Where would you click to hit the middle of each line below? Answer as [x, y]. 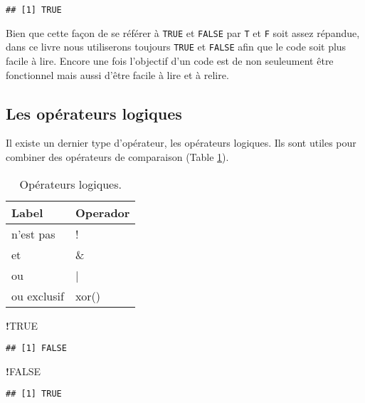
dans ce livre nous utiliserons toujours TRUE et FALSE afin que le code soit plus [176, 47]
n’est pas [33, 234]
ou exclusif [38, 295]
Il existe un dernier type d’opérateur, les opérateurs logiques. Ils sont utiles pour [181, 143]
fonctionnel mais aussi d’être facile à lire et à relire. [117, 74]
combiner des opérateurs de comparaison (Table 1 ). [117, 156]
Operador [102, 212]
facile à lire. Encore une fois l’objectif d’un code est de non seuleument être [170, 60]
